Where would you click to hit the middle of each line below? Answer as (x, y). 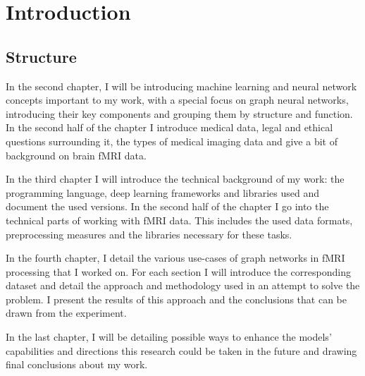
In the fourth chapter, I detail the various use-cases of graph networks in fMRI (175, 258)
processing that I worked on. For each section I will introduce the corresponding (178, 271)
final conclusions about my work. (77, 364)
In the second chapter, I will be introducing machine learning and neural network (181, 86)
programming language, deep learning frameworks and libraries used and (163, 192)
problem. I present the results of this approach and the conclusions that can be (177, 299)
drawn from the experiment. (66, 313)
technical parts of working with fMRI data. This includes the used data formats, (179, 220)
